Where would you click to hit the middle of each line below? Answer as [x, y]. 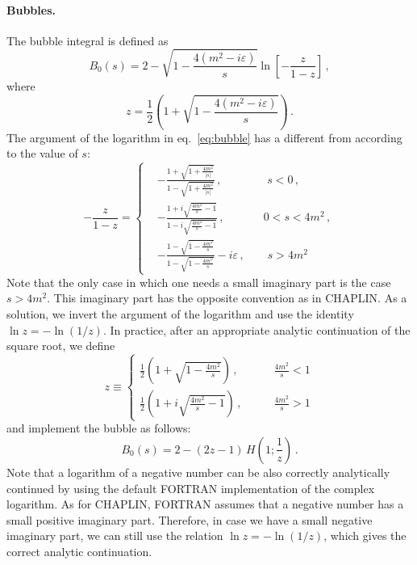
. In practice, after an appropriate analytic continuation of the [256, 329]
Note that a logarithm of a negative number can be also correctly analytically [198, 472]
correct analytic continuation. [79, 551]
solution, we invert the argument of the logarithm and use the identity [180, 314]
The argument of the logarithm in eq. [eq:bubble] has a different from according [204, 137]
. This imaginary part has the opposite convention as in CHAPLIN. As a [227, 298]
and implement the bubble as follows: [99, 428]
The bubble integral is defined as [88, 40]
